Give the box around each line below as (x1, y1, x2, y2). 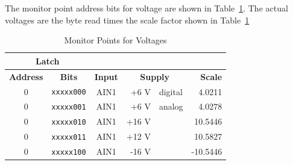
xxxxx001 (51, 103, 86, 112)
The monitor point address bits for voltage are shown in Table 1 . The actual (5, 2, 288, 14)
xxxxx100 (51, 148, 86, 157)
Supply (140, 70, 170, 82)
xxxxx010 (51, 118, 86, 127)
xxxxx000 (51, 88, 86, 97)
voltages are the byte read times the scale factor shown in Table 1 (5, 13, 250, 26)
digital (159, 85, 183, 98)
